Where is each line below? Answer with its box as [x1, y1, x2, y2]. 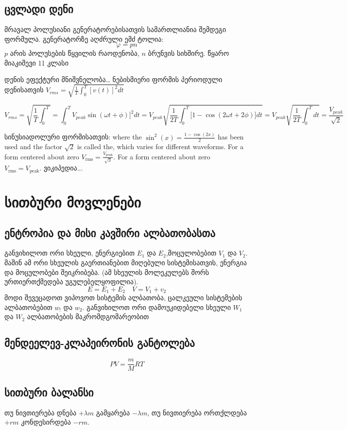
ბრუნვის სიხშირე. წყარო [148, 48, 229, 58]
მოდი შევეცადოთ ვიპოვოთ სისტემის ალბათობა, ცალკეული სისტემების [4, 292, 243, 303]
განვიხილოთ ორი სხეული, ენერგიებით [4, 248, 135, 258]
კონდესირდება [21, 417, 71, 427]
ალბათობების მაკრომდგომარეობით [27, 311, 149, 322]
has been [218, 132, 244, 142]
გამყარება [96, 407, 130, 417]
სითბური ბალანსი [4, 384, 94, 399]
